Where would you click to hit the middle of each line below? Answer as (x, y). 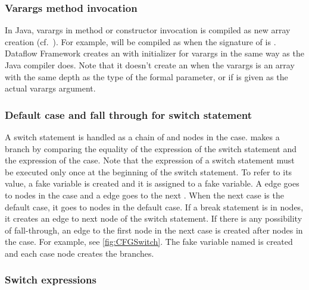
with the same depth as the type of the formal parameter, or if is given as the (146, 76)
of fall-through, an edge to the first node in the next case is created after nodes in (154, 230)
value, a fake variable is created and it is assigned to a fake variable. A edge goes (152, 183)
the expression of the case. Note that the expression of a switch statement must (150, 160)
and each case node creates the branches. (79, 253)
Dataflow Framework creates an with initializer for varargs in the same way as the (154, 53)
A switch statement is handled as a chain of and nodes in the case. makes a (142, 137)
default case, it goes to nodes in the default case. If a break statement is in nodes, (154, 207)
